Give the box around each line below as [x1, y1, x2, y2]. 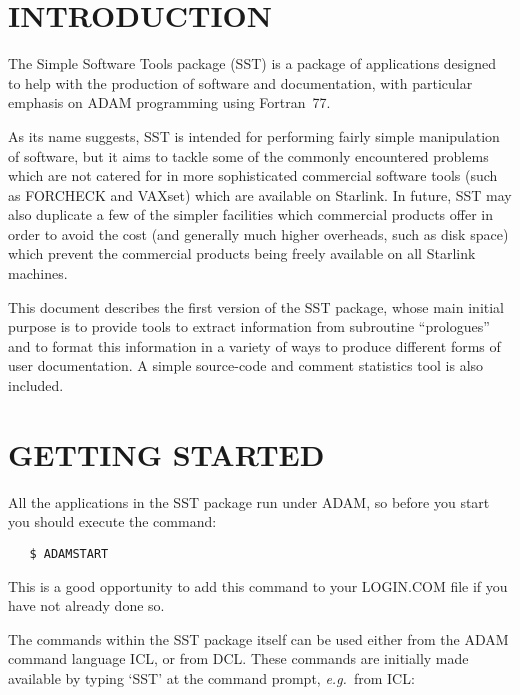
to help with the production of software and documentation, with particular [8, 72, 473, 93]
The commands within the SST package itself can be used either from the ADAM [8, 628, 509, 649]
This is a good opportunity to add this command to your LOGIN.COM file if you [8, 575, 508, 596]
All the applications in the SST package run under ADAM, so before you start [8, 491, 490, 512]
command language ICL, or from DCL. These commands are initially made [8, 648, 469, 669]
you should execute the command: [8, 511, 217, 532]
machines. [8, 263, 68, 284]
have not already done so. [8, 595, 165, 616]
